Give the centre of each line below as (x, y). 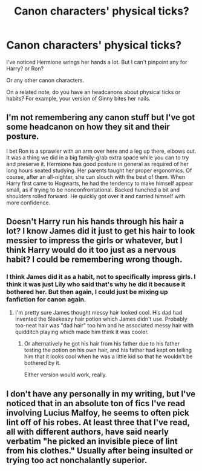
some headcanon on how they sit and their (88, 127)
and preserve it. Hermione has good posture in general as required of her (98, 164)
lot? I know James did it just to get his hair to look (101, 231)
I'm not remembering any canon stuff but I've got (101, 117)
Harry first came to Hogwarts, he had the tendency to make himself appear (100, 183)
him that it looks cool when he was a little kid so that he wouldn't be (108, 356)
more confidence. (28, 202)
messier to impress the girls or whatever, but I (94, 241)
